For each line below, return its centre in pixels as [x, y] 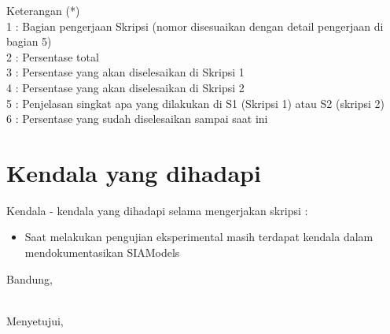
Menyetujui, [35, 320]
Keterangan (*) [43, 10]
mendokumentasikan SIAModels [102, 252]
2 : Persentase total [53, 56]
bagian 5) [29, 41]
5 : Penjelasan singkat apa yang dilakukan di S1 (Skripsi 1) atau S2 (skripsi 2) [195, 103]
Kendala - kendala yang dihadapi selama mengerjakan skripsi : [157, 210]
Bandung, [29, 278]
